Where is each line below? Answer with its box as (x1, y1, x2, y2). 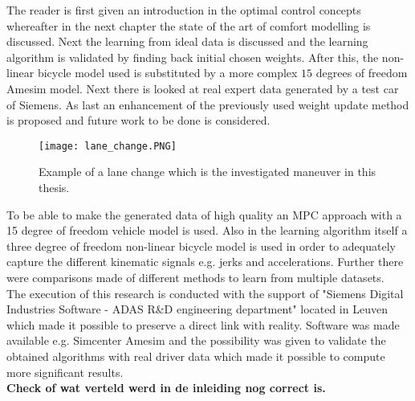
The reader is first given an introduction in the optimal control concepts (6, 2, 361, 18)
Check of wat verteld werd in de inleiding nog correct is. (6, 379, 326, 396)
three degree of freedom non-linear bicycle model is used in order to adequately (6, 237, 396, 254)
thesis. (39, 179, 70, 195)
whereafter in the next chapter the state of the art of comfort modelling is (6, 17, 371, 34)
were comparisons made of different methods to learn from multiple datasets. (6, 268, 384, 285)
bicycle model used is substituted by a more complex (37, 64, 298, 81)
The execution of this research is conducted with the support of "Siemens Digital (6, 284, 404, 301)
